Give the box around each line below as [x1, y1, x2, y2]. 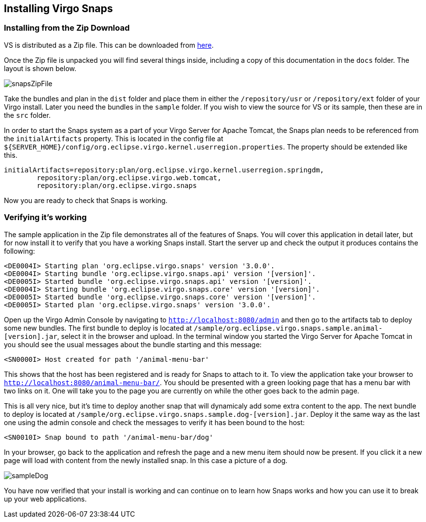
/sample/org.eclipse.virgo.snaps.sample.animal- [194, 324, 383, 332]
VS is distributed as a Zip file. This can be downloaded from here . [4, 40, 214, 49]
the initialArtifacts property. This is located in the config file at [4, 134, 223, 143]
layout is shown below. [4, 64, 76, 73]
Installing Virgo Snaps [4, 2, 113, 15]
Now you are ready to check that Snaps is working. [4, 196, 167, 205]
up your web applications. [4, 494, 87, 503]
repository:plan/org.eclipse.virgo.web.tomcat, [37, 173, 222, 182]
